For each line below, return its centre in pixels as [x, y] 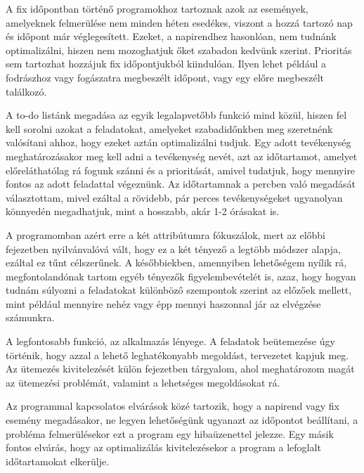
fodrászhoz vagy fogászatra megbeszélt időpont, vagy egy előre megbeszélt [165, 77]
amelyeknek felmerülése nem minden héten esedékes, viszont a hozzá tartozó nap [179, 22]
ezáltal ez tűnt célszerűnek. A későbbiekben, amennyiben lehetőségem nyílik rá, [176, 263]
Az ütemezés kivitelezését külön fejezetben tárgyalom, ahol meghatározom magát [180, 369]
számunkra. [30, 317]
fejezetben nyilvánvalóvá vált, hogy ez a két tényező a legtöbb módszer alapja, [173, 248]
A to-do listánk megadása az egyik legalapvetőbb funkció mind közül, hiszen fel [176, 115]
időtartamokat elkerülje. [58, 461]
